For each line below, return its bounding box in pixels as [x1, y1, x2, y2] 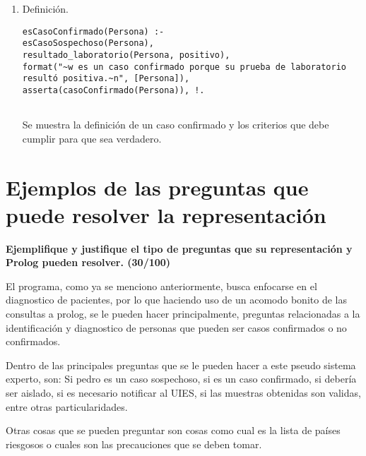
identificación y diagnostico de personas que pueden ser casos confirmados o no [6, 320, 347, 335]
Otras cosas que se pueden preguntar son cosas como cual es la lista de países [6, 423, 341, 438]
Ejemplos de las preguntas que [6, 172, 309, 201]
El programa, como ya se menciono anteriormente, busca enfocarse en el [6, 278, 317, 293]
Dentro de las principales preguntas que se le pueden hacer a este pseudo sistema [6, 357, 356, 372]
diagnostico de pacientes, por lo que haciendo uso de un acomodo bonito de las [6, 292, 347, 307]
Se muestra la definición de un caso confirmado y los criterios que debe [22, 117, 329, 132]
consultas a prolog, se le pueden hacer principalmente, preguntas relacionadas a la [6, 306, 360, 321]
